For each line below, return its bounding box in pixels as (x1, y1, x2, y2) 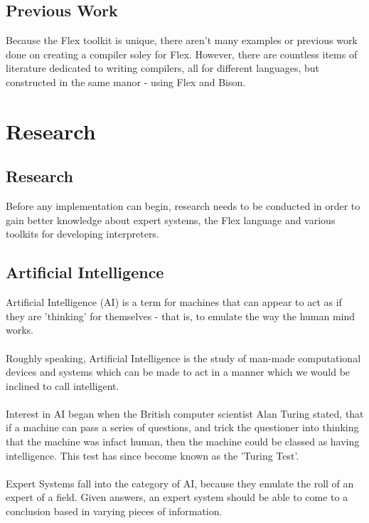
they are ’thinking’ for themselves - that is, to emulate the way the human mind (6, 308, 355, 323)
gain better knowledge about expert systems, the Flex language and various (6, 212, 336, 227)
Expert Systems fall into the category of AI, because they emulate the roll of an (6, 475, 354, 490)
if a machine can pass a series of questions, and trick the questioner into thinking (6, 420, 359, 435)
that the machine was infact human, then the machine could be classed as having (6, 434, 360, 449)
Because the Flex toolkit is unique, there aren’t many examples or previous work (6, 33, 358, 48)
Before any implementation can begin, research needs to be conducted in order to (6, 199, 360, 213)
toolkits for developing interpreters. (6, 226, 159, 241)
